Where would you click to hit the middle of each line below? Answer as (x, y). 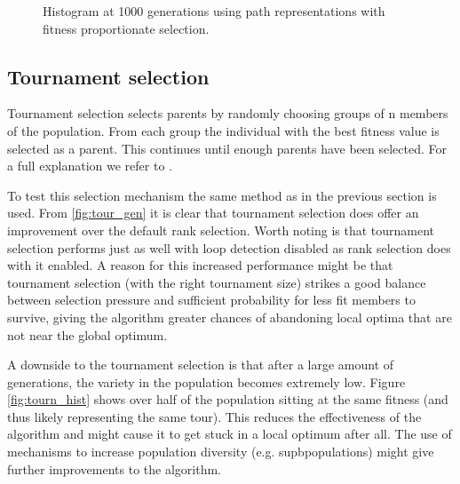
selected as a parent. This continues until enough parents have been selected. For (227, 148)
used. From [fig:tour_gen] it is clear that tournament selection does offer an (213, 213)
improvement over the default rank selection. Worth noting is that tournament (221, 230)
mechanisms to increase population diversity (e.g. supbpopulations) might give (221, 452)
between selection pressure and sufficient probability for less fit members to (211, 300)
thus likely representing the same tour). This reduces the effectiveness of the (214, 416)
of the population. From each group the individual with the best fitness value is (223, 130)
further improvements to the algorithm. (114, 468)
